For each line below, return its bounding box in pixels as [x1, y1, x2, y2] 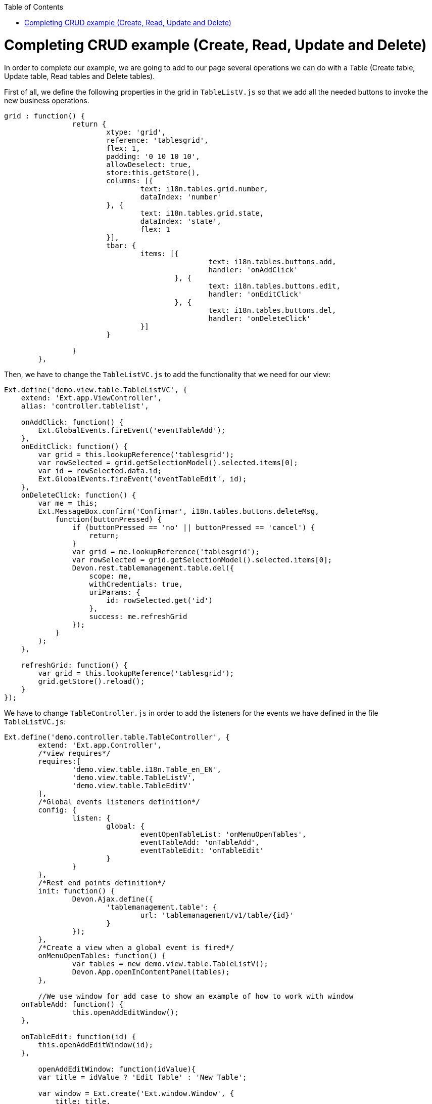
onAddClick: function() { [21, 418, 124, 426]
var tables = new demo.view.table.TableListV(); [72, 959, 268, 968]
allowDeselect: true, [106, 160, 191, 169]
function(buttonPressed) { [55, 515, 162, 523]
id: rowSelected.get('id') [106, 596, 213, 604]
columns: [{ [106, 176, 154, 185]
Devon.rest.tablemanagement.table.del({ [72, 563, 234, 572]
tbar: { [106, 241, 136, 250]
